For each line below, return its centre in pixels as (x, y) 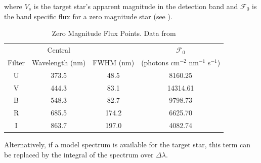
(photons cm (161, 62)
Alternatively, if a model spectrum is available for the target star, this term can (127, 145)
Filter (16, 62)
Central (59, 50)
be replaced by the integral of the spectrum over (79, 154)
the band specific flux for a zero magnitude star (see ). (88, 16)
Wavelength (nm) (59, 62)
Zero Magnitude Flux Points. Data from (114, 33)
